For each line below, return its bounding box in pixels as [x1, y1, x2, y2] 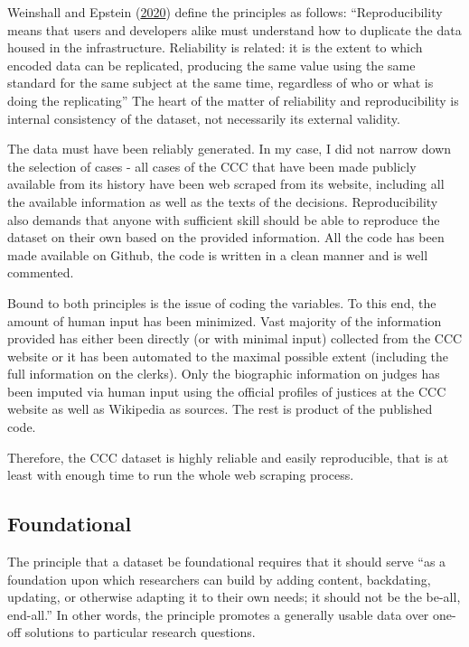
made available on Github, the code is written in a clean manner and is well [7, 245, 428, 264]
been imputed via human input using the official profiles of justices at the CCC [7, 381, 446, 400]
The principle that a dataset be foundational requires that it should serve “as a [7, 552, 446, 571]
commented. [7, 263, 74, 282]
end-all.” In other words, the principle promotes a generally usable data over [7, 605, 429, 624]
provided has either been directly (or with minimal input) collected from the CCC [7, 329, 463, 348]
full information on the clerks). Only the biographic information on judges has [7, 364, 440, 383]
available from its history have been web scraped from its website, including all [7, 174, 445, 193]
